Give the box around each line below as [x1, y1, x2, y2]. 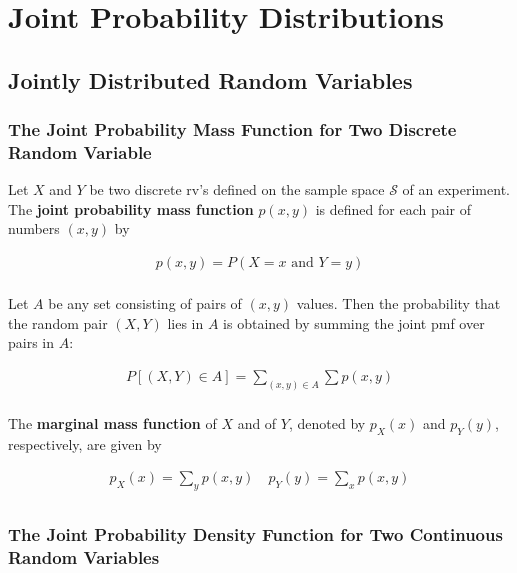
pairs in [8, 332, 55, 353]
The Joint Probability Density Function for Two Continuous [8, 522, 503, 547]
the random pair [8, 312, 108, 333]
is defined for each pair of [315, 198, 472, 219]
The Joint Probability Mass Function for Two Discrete [8, 117, 457, 142]
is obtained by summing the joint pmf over [223, 312, 485, 333]
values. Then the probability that [296, 293, 501, 314]
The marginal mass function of [8, 412, 217, 433]
